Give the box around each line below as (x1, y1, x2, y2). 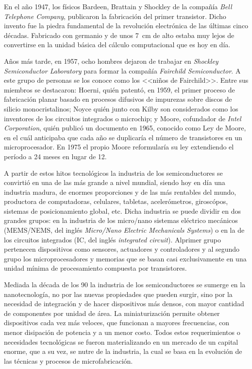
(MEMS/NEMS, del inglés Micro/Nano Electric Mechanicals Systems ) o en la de (4, 225, 245, 235)
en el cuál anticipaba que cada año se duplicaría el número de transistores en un (4, 132, 242, 142)
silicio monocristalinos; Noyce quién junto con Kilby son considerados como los (4, 103, 238, 113)
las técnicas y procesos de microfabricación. (4, 355, 133, 366)
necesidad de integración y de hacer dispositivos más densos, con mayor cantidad (4, 298, 244, 309)
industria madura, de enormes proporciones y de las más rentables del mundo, (4, 186, 236, 197)
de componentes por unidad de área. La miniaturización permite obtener (4, 308, 220, 318)
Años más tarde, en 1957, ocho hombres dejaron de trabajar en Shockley (4, 55, 218, 66)
